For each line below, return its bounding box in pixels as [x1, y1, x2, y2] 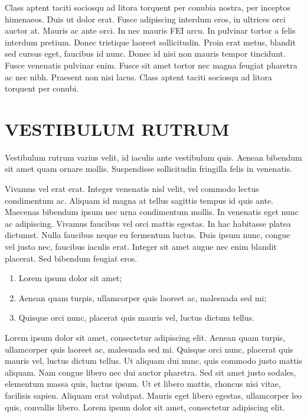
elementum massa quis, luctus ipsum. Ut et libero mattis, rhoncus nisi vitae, [5, 377, 281, 390]
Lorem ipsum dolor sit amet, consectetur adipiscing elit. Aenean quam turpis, [5, 331, 285, 343]
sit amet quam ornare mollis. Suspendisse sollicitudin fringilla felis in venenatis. [5, 162, 292, 175]
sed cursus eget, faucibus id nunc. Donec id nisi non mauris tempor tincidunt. [5, 47, 286, 60]
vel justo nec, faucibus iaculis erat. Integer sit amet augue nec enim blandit [5, 240, 277, 253]
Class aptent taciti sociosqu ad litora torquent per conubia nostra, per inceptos [5, 1, 290, 13]
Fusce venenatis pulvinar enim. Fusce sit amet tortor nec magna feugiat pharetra [5, 58, 298, 71]
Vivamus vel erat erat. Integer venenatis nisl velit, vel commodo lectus [5, 183, 259, 195]
